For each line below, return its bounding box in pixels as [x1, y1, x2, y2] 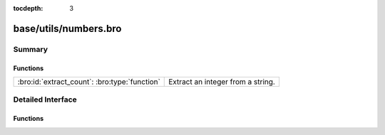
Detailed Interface [13, 94, 78, 104]
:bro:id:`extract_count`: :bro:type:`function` [17, 77, 160, 87]
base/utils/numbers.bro [13, 22, 122, 35]
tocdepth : [13, 4, 43, 12]
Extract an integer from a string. [168, 77, 276, 87]
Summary [13, 44, 48, 54]
